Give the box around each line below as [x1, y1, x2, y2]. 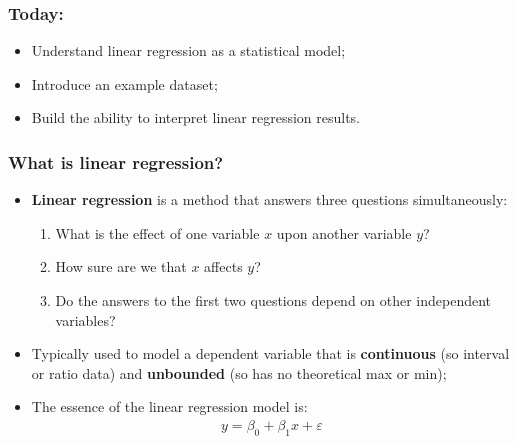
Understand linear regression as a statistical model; [31, 40, 346, 61]
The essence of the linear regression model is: [31, 396, 308, 417]
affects [204, 256, 243, 277]
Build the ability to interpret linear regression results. [31, 107, 360, 128]
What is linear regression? [8, 149, 224, 174]
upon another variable [276, 222, 412, 243]
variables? [55, 309, 116, 330]
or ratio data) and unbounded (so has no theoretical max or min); [31, 362, 447, 383]
